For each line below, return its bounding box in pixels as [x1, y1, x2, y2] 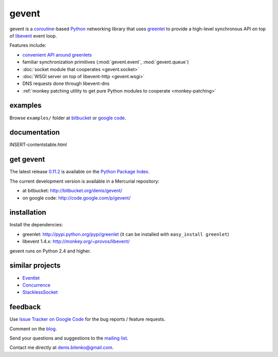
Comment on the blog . [9, 326, 57, 332]
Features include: [9, 42, 46, 48]
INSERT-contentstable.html [9, 141, 67, 148]
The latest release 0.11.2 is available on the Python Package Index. [9, 169, 150, 175]
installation [9, 208, 46, 217]
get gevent [9, 155, 45, 164]
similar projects [9, 261, 61, 270]
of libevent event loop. [9, 32, 57, 39]
